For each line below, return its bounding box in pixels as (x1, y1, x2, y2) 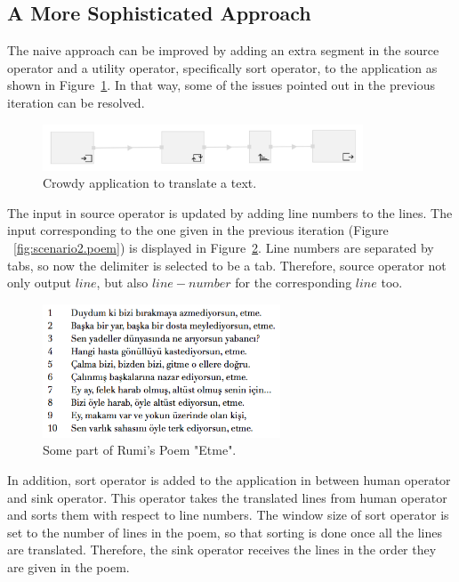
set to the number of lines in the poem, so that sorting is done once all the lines (7, 522, 442, 541)
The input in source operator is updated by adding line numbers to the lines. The (7, 203, 453, 222)
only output (7, 273, 71, 292)
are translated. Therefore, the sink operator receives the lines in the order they (7, 540, 437, 559)
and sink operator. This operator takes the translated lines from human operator (7, 488, 447, 506)
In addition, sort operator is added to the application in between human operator (7, 471, 451, 489)
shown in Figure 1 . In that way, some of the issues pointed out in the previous (7, 76, 436, 94)
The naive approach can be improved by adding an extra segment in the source (7, 41, 439, 60)
